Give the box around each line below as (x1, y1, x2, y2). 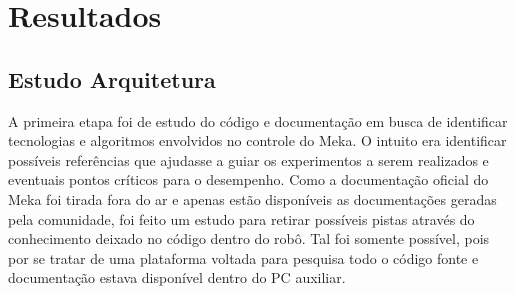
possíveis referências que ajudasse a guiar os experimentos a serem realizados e (8, 149, 489, 170)
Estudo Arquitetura (8, 63, 216, 94)
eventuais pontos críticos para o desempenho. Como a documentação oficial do (8, 169, 489, 190)
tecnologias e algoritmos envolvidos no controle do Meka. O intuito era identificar (8, 130, 507, 151)
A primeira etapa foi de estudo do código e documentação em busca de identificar (8, 110, 508, 131)
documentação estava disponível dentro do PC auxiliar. (8, 267, 346, 288)
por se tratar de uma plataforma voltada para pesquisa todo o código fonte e (8, 247, 479, 268)
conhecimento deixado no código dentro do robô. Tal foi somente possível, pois (8, 228, 490, 249)
